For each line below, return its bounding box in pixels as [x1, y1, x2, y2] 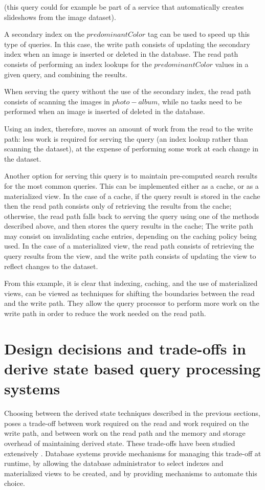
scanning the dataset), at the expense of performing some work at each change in [4, 143, 258, 154]
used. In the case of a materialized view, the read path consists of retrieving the [4, 240, 254, 251]
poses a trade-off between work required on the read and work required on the [4, 417, 249, 428]
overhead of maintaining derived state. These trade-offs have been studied [4, 437, 235, 448]
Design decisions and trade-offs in [4, 338, 246, 359]
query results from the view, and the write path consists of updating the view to [4, 251, 256, 261]
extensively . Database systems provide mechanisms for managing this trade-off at [4, 448, 261, 458]
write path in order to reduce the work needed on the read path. [4, 308, 206, 319]
